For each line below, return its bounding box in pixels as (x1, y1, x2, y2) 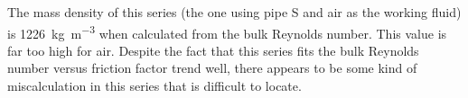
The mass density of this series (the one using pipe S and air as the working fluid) (7, 3, 462, 21)
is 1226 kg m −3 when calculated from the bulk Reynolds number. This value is (7, 21, 447, 42)
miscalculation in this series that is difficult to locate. (7, 76, 302, 95)
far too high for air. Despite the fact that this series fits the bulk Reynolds (7, 40, 419, 59)
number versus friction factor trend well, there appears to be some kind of (7, 58, 417, 77)
